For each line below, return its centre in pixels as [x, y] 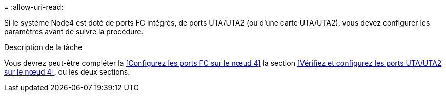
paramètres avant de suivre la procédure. [74, 31]
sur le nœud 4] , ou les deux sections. [67, 72]
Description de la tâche [43, 47]
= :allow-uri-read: [34, 7]
